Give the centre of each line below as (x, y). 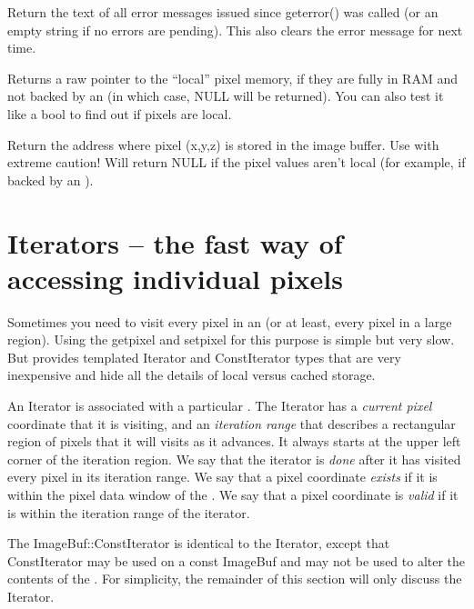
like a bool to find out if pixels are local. (120, 113)
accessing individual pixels (175, 278)
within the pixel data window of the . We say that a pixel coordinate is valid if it (233, 494)
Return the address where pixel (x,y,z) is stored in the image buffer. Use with (223, 144)
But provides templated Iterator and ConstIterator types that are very (204, 357)
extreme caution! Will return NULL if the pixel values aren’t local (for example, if (237, 162)
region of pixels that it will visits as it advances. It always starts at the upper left (234, 441)
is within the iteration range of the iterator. (129, 512)
